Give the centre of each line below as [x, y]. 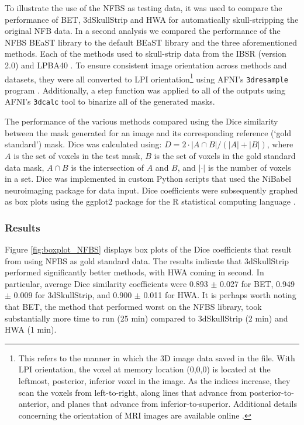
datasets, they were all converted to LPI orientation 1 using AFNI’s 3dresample [146, 78]
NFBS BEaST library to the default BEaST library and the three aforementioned [151, 42]
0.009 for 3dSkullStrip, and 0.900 [73, 295]
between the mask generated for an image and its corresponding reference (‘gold [148, 132]
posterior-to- [272, 392]
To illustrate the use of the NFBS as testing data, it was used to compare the [144, 8]
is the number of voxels [249, 167]
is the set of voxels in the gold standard [225, 155]
